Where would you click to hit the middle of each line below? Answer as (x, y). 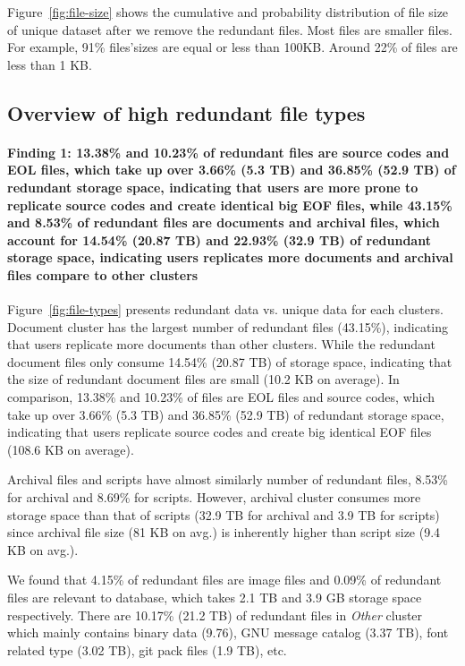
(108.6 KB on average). (71, 449)
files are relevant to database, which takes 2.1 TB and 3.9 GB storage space (215, 598)
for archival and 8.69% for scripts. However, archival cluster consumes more (214, 497)
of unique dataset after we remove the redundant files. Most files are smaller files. (230, 29)
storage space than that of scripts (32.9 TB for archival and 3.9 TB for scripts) (224, 514)
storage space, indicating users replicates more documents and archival (230, 257)
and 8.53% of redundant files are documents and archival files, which (224, 222)
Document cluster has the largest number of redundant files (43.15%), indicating (228, 326)
